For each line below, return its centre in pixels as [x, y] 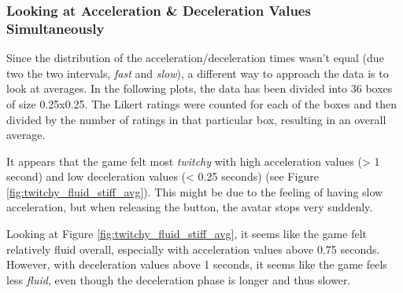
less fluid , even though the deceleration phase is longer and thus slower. [179, 279]
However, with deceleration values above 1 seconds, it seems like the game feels [197, 264]
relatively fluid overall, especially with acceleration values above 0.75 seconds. [193, 249]
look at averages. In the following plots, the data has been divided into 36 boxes [200, 88]
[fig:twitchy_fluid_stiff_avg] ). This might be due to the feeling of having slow [195, 191]
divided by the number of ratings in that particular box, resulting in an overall [196, 119]
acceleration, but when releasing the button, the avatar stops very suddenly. [190, 207]
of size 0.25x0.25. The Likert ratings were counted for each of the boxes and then [201, 103]
